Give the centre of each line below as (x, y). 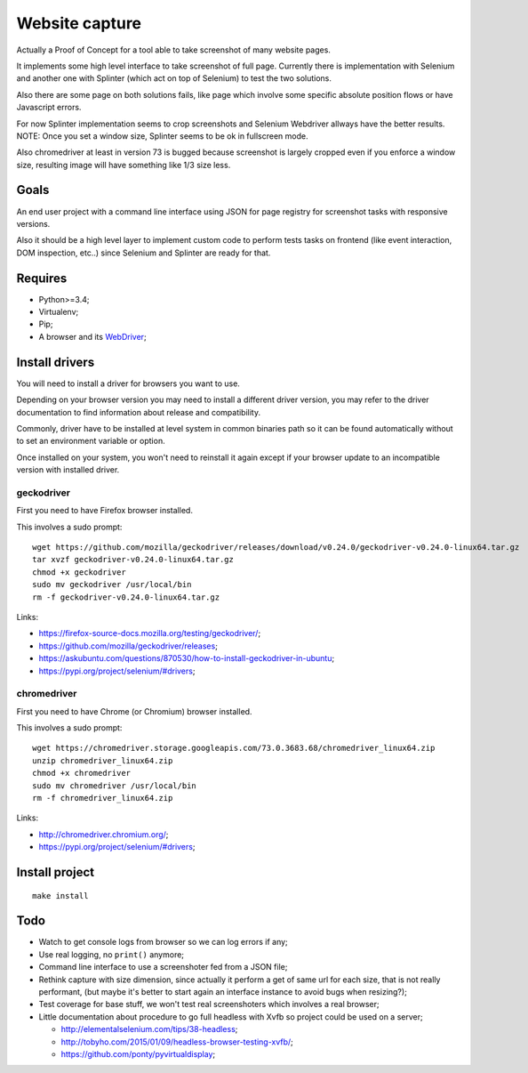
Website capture (79, 23)
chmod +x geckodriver (79, 572)
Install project (56, 872)
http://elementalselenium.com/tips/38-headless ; (149, 1029)
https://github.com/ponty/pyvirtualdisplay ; (138, 1054)
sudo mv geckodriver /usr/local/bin (112, 585)
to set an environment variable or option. (91, 441)
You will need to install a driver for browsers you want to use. (128, 383)
